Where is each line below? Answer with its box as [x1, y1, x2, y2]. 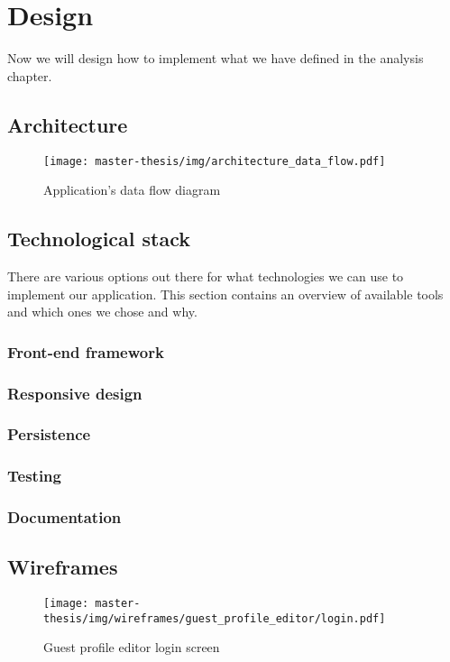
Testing [7, 464, 61, 487]
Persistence [7, 423, 91, 446]
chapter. [7, 66, 52, 85]
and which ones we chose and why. [7, 302, 197, 321]
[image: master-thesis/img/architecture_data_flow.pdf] [43, 154, 386, 168]
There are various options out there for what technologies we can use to [7, 266, 404, 285]
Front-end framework [7, 340, 164, 363]
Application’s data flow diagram [43, 180, 221, 199]
